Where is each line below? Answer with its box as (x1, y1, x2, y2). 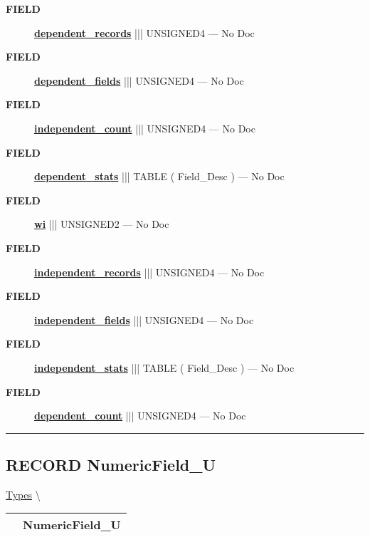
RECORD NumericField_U (6, 454, 216, 476)
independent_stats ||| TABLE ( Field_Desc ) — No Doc (34, 360, 295, 375)
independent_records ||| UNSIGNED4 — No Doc (34, 264, 265, 279)
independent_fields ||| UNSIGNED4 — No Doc (34, 312, 254, 327)
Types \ (6, 486, 41, 501)
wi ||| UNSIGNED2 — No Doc (34, 217, 169, 231)
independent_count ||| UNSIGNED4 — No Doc (34, 120, 255, 135)
